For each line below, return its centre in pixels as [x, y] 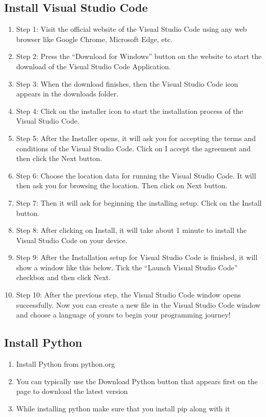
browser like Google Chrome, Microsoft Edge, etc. [94, 39]
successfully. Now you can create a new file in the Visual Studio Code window [138, 304]
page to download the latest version [72, 391]
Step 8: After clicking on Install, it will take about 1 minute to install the [131, 230]
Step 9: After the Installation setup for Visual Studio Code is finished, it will [137, 257]
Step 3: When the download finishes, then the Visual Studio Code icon [127, 83]
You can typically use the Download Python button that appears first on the [137, 381]
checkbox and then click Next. [64, 277]
